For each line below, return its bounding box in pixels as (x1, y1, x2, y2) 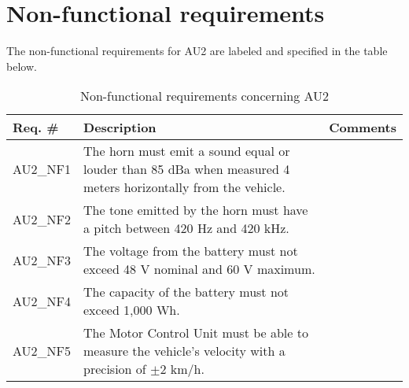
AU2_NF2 (13, 209, 72, 228)
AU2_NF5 (13, 342, 72, 360)
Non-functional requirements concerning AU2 (79, 87, 330, 105)
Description (83, 118, 157, 137)
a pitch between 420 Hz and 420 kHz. (83, 219, 289, 238)
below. (6, 57, 37, 74)
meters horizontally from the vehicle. (83, 178, 286, 197)
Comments (329, 118, 396, 137)
